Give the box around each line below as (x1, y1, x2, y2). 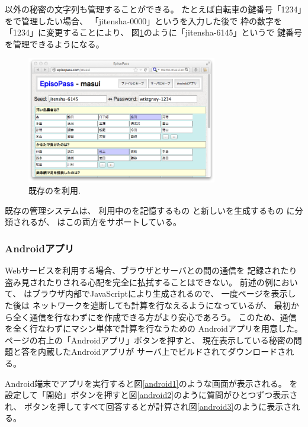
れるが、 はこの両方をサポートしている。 (21, 216, 181, 228)
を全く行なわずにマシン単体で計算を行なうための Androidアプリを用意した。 (5, 322, 303, 335)
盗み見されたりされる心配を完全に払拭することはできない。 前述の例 (5, 275, 273, 288)
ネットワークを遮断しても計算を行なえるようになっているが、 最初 (32, 299, 291, 312)
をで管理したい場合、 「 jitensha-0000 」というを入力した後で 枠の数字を (5, 14, 282, 27)
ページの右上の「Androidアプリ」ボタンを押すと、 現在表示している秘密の (5, 333, 294, 346)
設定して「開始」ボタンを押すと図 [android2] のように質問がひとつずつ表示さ (5, 389, 298, 401)
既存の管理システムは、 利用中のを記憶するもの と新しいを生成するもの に (5, 204, 295, 216)
